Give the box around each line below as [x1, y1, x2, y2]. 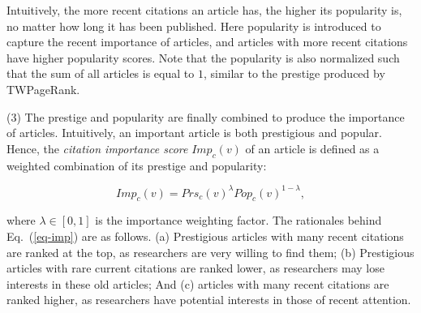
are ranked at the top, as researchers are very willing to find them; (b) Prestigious [6, 243, 415, 260]
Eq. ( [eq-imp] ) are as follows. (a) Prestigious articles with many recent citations [6, 228, 404, 245]
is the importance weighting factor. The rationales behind [95, 212, 382, 229]
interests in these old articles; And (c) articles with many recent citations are [6, 275, 389, 292]
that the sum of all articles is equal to [6, 65, 195, 82]
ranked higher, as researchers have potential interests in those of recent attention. [6, 291, 411, 308]
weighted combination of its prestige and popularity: [6, 156, 267, 174]
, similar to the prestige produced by [203, 65, 385, 82]
